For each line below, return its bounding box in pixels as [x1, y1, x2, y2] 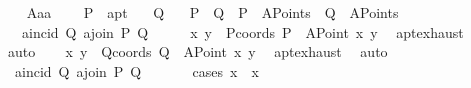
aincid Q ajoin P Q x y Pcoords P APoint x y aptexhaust [21, 21, 464, 42]
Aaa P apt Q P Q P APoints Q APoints [26, 2, 399, 22]
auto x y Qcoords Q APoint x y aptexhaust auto [7, 41, 388, 62]
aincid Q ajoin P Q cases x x [14, 60, 259, 81]
